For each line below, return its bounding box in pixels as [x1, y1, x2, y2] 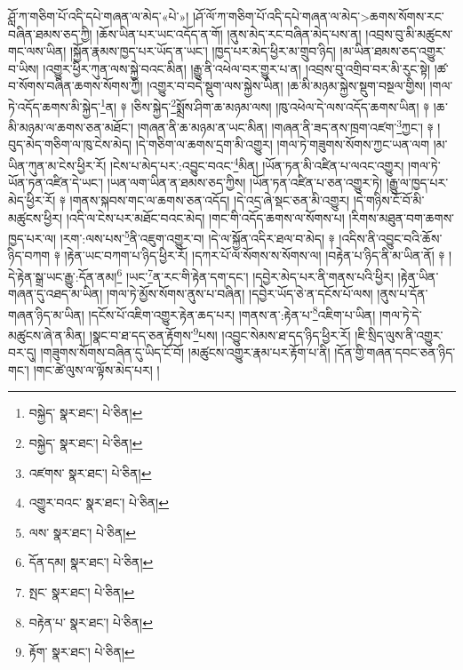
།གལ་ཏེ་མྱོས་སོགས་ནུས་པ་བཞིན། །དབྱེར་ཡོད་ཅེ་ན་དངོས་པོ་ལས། [106, 284, 373, 303]
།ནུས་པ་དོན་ [377, 284, 428, 303]
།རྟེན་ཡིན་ [397, 267, 439, 285]
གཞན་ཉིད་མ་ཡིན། [8, 305, 84, 323]
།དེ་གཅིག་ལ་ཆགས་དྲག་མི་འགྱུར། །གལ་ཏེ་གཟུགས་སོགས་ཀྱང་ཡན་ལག [135, 135, 429, 154]
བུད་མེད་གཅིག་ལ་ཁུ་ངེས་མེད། [8, 135, 132, 154]
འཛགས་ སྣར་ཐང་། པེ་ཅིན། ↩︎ [28, 463, 152, 482]
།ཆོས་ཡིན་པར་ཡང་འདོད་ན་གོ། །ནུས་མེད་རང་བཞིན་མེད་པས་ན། [96, 24, 362, 43]
